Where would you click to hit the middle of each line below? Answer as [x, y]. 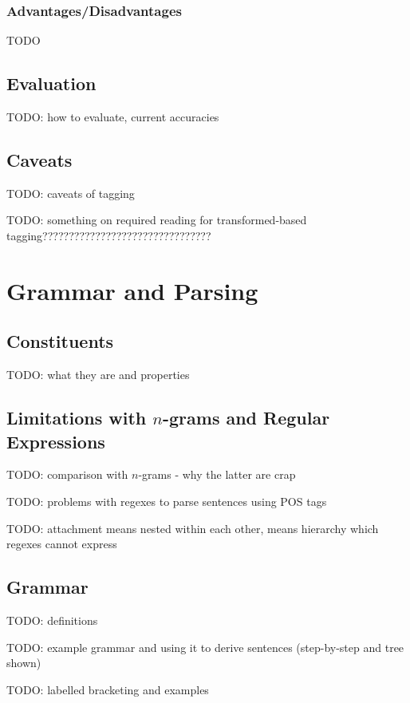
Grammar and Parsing [132, 290]
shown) [24, 663]
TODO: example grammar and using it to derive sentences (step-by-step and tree [205, 647]
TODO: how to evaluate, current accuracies [113, 117]
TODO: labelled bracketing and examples [108, 689]
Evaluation [51, 83]
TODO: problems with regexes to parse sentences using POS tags [167, 501]
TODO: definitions [52, 620]
